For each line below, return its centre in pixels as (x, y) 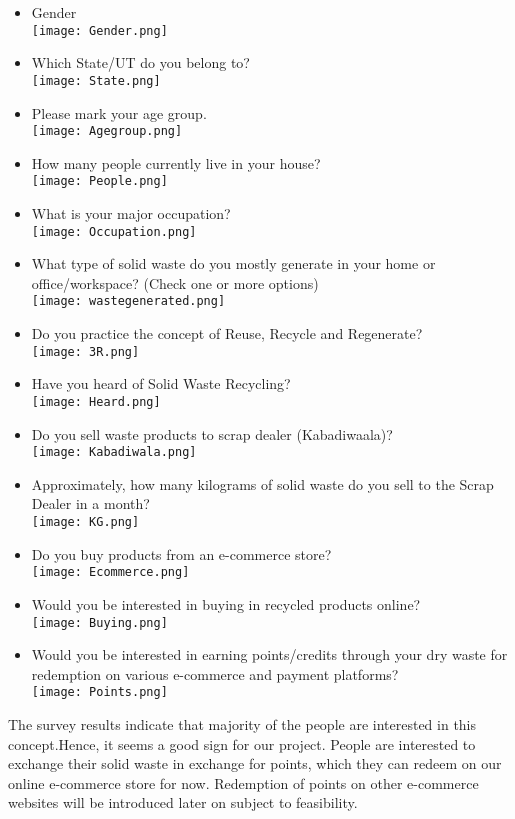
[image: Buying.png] (99, 622)
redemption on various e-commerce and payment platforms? (215, 673)
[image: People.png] (99, 181)
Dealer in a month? (90, 503)
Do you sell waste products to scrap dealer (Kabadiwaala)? (212, 433)
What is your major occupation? (131, 213)
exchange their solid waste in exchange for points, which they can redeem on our (255, 763)
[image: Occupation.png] (114, 231)
